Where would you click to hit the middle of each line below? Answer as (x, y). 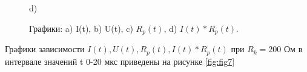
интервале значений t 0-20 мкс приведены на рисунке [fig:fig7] (120, 61)
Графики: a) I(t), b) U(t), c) (81, 28)
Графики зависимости (45, 49)
